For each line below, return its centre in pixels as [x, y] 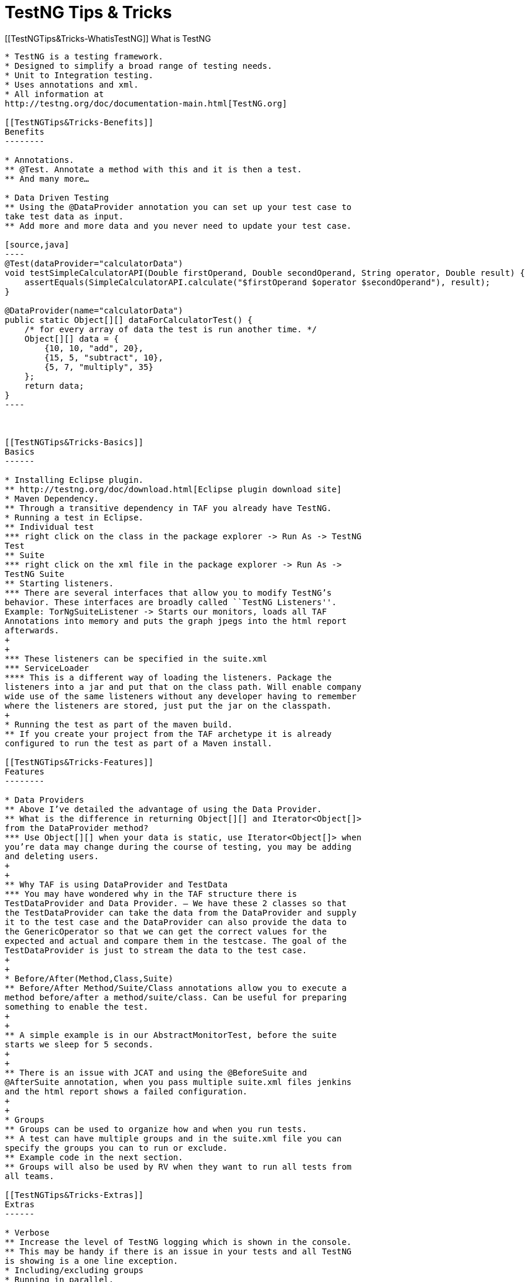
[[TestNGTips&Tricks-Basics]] [74, 442]
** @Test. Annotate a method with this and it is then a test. [153, 169]
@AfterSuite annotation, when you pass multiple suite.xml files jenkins [178, 1082]
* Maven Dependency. [52, 498]
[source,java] [37, 244]
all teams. [30, 1176]
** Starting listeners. [59, 583]
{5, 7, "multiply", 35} [99, 367]
